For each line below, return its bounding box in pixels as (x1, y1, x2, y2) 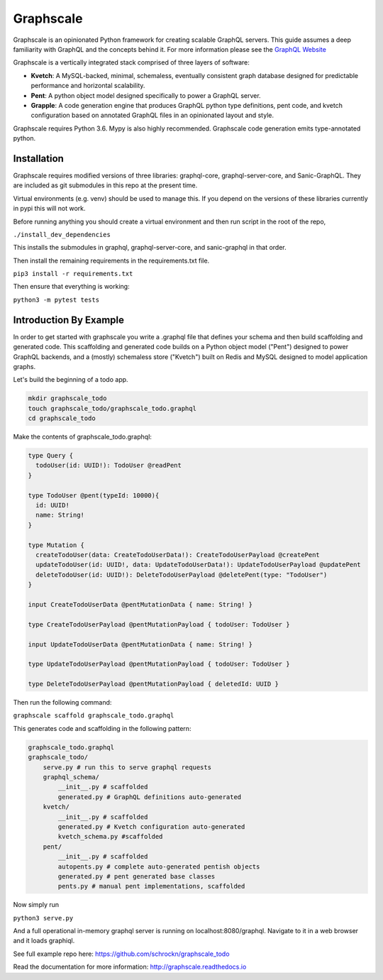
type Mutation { (28, 541, 85, 549)
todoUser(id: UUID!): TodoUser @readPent (35, 461, 182, 470)
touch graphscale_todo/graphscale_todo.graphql (28, 404, 196, 412)
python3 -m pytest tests (13, 295, 99, 304)
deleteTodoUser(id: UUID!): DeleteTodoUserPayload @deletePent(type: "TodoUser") (35, 571, 328, 578)
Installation (13, 153, 64, 165)
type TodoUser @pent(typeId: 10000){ (28, 491, 160, 500)
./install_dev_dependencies (13, 231, 111, 238)
